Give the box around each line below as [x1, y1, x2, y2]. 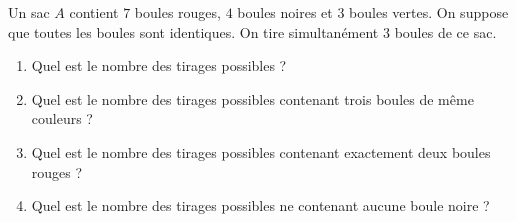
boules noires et [237, 2, 333, 22]
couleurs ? [31, 108, 93, 129]
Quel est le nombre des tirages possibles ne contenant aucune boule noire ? [31, 195, 490, 216]
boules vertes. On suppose [349, 2, 509, 22]
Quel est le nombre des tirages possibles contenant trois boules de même [31, 88, 474, 109]
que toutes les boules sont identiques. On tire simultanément [8, 21, 379, 42]
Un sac [8, 2, 50, 22]
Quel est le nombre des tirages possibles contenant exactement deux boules [31, 141, 491, 162]
